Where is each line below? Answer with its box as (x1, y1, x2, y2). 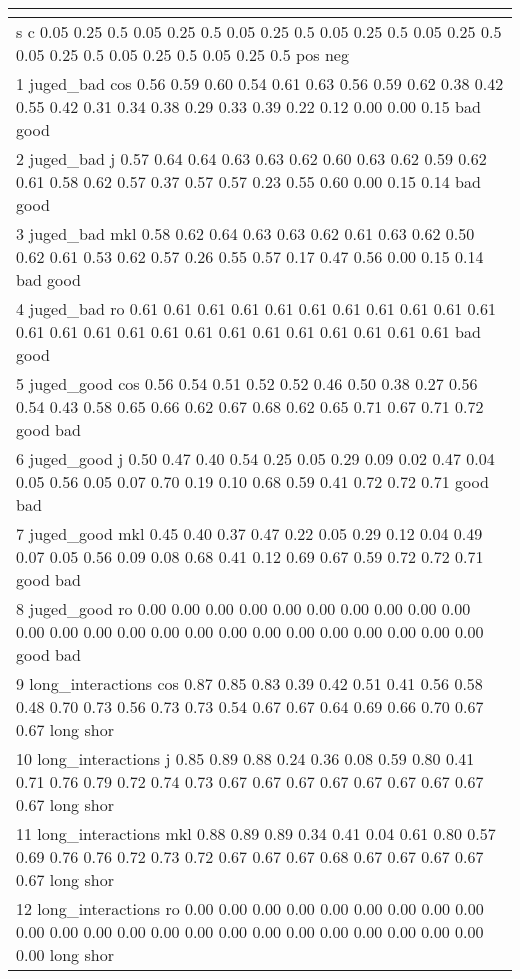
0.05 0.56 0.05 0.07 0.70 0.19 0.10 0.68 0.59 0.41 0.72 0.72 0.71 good (16, 470, 489, 493)
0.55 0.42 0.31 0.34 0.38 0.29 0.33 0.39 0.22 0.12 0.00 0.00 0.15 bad (16, 95, 481, 118)
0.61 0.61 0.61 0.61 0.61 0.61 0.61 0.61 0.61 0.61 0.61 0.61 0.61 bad (16, 320, 481, 343)
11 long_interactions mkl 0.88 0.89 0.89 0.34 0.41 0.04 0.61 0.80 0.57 (16, 822, 496, 845)
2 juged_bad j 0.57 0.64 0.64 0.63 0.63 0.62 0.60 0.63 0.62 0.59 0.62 (16, 147, 487, 170)
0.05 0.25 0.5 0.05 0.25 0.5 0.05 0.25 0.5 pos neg (16, 43, 349, 66)
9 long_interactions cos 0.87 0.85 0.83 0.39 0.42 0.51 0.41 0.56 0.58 (16, 672, 483, 695)
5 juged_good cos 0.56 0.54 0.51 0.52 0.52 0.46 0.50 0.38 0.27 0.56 (16, 372, 478, 395)
